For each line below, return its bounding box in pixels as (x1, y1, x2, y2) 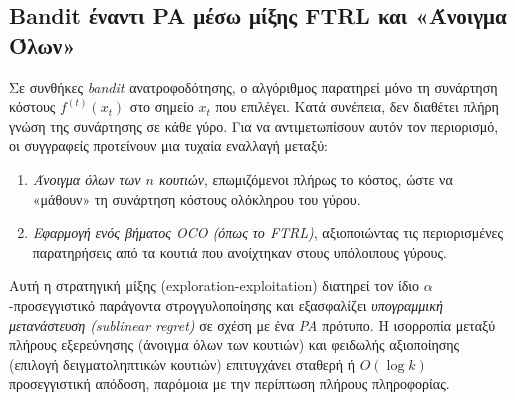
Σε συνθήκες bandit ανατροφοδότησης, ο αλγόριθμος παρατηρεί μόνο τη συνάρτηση (9, 76, 498, 97)
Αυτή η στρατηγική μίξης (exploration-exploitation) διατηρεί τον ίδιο (9, 275, 420, 296)
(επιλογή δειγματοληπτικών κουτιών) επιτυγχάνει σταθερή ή (9, 353, 356, 374)
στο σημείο (129, 96, 194, 117)
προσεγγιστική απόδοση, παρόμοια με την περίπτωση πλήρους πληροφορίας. (9, 373, 450, 394)
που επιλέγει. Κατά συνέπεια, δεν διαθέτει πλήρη (215, 96, 499, 117)
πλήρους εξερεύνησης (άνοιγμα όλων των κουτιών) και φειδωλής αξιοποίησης (9, 334, 460, 355)
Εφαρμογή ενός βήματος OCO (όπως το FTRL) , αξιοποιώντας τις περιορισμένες (32, 222, 503, 243)
